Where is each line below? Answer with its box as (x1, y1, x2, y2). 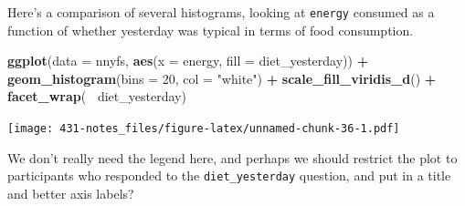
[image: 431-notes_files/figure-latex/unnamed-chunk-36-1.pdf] (7, 122, 400, 136)
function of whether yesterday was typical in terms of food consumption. (7, 20, 414, 39)
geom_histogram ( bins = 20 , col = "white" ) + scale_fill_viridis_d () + (7, 68, 437, 88)
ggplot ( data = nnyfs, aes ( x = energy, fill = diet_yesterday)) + (7, 51, 369, 70)
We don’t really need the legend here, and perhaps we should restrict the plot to (7, 148, 458, 167)
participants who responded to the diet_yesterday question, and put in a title (7, 166, 451, 185)
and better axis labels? (7, 183, 134, 202)
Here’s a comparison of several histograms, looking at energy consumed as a (7, 3, 435, 21)
